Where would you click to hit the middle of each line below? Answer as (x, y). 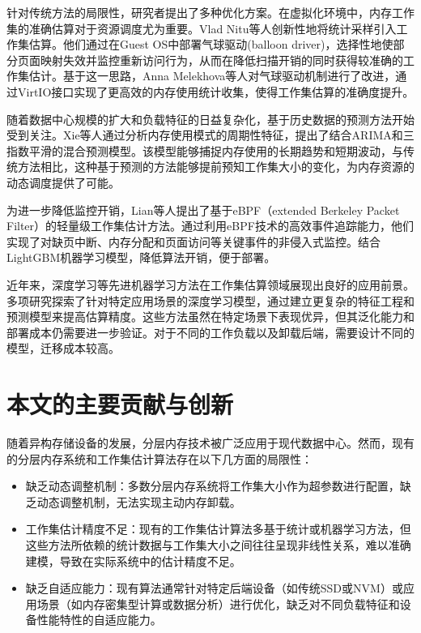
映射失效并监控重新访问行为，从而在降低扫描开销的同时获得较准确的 (221, 60)
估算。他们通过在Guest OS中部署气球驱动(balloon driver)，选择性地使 (211, 44)
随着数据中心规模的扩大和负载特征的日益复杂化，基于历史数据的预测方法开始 (210, 119)
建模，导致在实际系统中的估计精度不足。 (133, 560)
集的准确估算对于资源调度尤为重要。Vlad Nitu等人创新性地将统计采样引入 (202, 28)
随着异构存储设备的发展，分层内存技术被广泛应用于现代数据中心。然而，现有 (210, 443)
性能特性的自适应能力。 (99, 620)
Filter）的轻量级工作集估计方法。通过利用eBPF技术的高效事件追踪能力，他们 (210, 226)
